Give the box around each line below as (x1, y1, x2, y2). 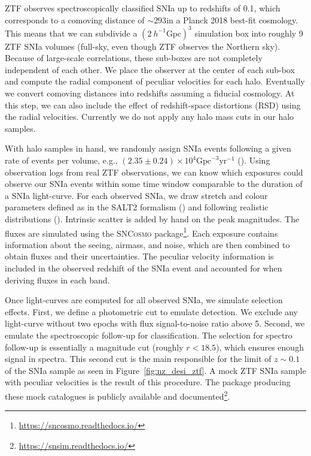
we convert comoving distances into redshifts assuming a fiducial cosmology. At (5, 87, 295, 99)
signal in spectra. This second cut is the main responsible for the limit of (5, 352, 272, 365)
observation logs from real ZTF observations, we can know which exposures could (5, 165, 303, 178)
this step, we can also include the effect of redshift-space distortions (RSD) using (5, 98, 301, 111)
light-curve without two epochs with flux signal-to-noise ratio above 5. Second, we (5, 317, 305, 330)
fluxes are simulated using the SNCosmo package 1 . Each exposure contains (5, 225, 278, 239)
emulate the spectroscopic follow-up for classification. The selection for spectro (5, 329, 292, 341)
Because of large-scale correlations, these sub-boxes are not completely (5, 52, 263, 64)
